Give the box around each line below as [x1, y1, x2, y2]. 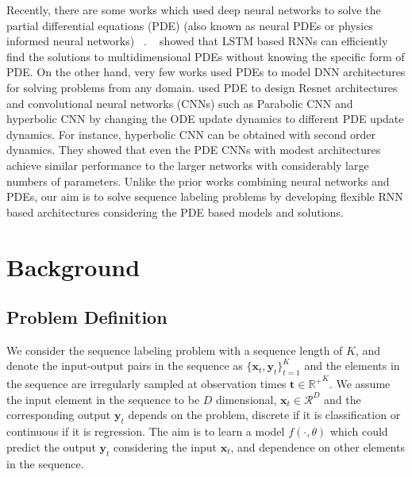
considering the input [114, 438, 218, 455]
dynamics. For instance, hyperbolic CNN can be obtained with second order [6, 125, 375, 142]
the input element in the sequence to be [6, 390, 200, 407]
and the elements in [304, 357, 400, 374]
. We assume [329, 375, 391, 392]
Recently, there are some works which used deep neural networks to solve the [6, 2, 381, 17]
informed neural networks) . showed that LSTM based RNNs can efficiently [6, 33, 388, 49]
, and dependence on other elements [230, 438, 405, 455]
